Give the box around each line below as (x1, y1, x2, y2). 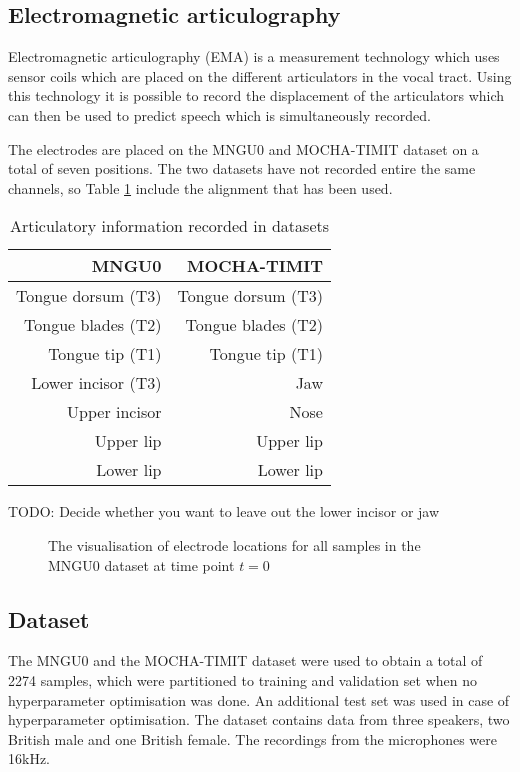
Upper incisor (67, 400, 162, 424)
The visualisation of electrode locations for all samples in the (48, 534, 421, 555)
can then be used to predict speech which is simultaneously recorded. (8, 104, 431, 125)
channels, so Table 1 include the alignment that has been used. (8, 177, 393, 198)
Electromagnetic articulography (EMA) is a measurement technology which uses (8, 46, 500, 67)
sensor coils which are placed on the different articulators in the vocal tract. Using (8, 65, 512, 86)
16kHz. (8, 748, 50, 769)
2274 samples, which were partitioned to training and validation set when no (8, 669, 477, 690)
